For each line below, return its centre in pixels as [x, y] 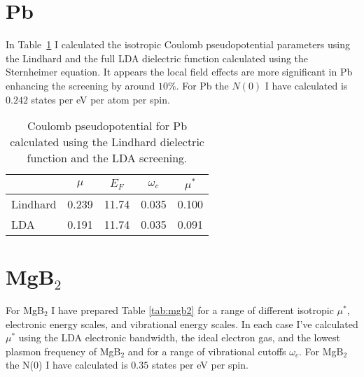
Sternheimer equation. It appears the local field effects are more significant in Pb [179, 72]
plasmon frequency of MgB [63, 351]
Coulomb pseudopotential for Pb [107, 126]
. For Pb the [202, 85]
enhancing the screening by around [80, 85]
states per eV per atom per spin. [100, 99]
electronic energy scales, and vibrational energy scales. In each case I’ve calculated [182, 323]
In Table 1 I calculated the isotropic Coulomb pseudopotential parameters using [178, 44]
